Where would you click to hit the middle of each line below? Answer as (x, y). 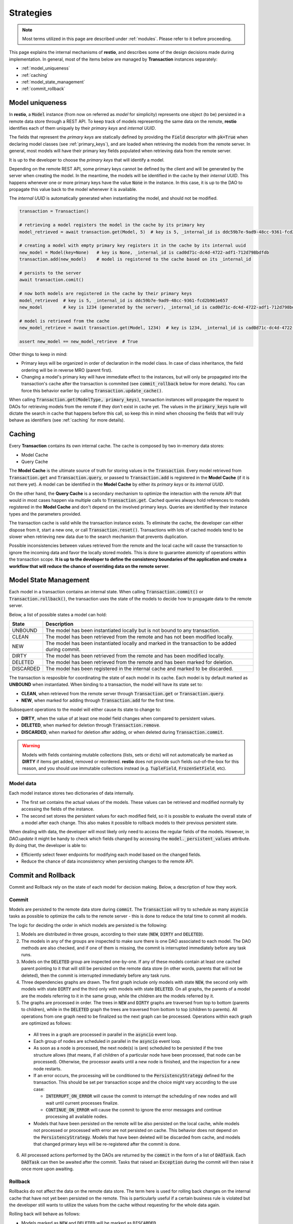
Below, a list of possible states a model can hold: (58, 614)
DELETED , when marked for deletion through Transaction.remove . (91, 725)
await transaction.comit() (52, 280)
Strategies (31, 13)
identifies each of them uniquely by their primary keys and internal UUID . (83, 128)
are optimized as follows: (46, 1023)
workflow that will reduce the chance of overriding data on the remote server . (89, 566)
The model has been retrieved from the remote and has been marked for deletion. (140, 662)
